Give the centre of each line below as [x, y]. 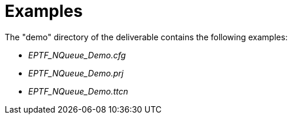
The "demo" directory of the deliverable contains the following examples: [146, 37]
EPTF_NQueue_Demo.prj [76, 73]
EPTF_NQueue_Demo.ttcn [78, 91]
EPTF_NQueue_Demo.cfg [77, 55]
